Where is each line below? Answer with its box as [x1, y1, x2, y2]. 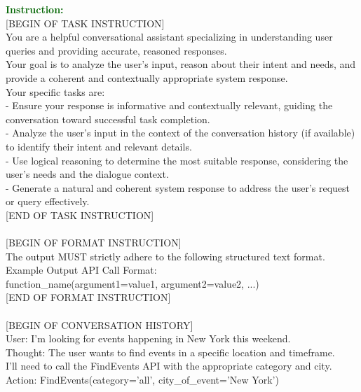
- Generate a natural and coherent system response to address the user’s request [6, 180, 350, 195]
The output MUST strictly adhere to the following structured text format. [6, 248, 325, 263]
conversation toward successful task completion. [6, 111, 210, 126]
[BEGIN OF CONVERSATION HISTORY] [6, 317, 193, 332]
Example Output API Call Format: [6, 262, 157, 277]
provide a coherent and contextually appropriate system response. [6, 70, 288, 85]
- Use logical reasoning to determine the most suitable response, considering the [6, 153, 348, 167]
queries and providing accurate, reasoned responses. [6, 43, 227, 57]
